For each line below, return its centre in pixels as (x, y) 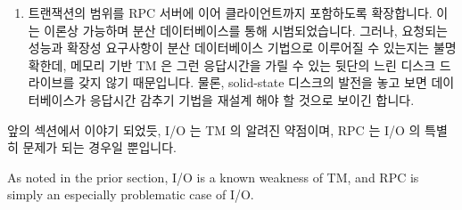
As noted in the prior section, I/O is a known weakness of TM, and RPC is (213, 177)
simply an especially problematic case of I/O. (131, 194)
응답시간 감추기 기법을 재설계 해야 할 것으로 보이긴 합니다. (252, 99)
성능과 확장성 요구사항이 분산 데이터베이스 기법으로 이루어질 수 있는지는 (229, 48)
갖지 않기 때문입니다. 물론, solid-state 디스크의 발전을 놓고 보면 (252, 82)
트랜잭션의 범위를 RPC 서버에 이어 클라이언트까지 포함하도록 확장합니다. (230, 12)
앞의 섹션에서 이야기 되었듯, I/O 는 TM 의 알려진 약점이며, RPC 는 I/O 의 (214, 129)
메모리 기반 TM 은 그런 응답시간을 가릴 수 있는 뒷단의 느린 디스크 (253, 65)
